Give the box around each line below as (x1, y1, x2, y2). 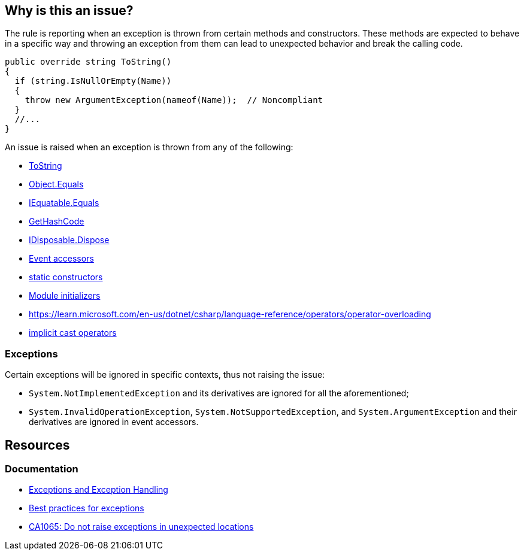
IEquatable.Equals (29, 198, 99, 208)
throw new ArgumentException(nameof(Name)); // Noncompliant (25, 95, 323, 105)
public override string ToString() (5, 57, 172, 67)
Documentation (5, 463, 78, 475)
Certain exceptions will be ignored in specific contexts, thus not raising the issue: (5, 369, 325, 380)
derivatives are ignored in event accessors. (29, 417, 199, 427)
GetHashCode (29, 216, 84, 227)
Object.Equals (29, 179, 84, 190)
